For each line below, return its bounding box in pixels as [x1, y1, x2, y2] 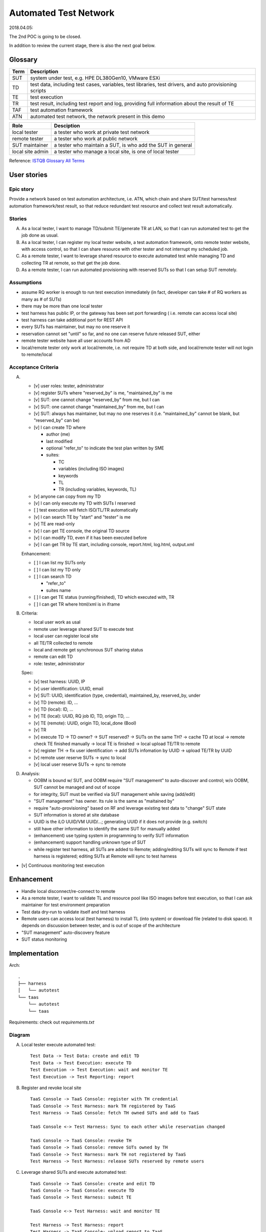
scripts [30, 87, 46, 94]
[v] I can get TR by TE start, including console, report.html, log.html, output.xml [33, 542, 195, 548]
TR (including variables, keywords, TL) [58, 486, 136, 492]
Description [30, 68, 59, 75]
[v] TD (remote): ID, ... [33, 699, 78, 705]
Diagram [9, 1031, 30, 1038]
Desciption [54, 122, 80, 129]
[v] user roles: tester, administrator [33, 383, 104, 389]
